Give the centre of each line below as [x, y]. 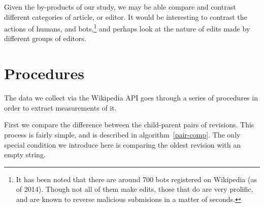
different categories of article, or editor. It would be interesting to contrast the [126, 16]
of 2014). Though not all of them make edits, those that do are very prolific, [135, 189]
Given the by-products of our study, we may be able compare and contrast [120, 7]
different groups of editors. [45, 38]
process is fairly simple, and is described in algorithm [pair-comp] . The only [122, 134]
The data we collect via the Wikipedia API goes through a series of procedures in [131, 98]
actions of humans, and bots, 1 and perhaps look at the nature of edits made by [127, 28]
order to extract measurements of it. [60, 107]
